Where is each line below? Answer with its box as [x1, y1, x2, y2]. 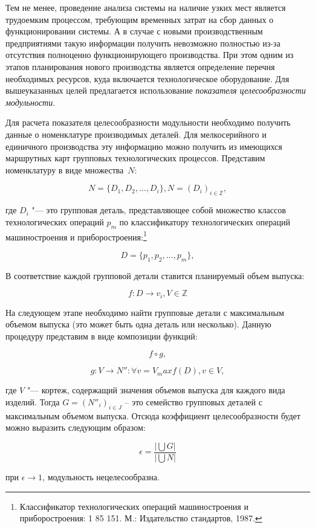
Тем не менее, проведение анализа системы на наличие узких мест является [5, 1, 286, 13]
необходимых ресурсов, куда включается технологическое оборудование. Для [5, 72, 290, 85]
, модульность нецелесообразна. [42, 471, 160, 483]
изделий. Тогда [5, 395, 60, 408]
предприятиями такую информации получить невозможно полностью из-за [5, 36, 281, 49]
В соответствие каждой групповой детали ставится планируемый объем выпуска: [5, 269, 305, 282]
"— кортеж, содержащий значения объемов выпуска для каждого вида [27, 384, 285, 396]
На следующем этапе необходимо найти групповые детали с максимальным [5, 306, 284, 318]
